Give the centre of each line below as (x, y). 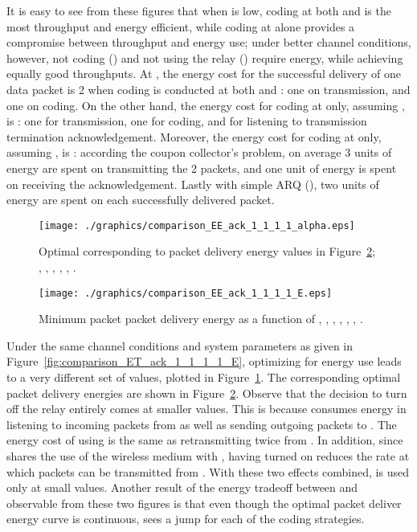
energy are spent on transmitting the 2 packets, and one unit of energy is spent (202, 168)
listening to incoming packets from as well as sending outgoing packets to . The (202, 424)
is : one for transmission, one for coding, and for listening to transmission (187, 121)
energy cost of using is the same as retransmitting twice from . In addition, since (205, 440)
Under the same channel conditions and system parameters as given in (180, 345)
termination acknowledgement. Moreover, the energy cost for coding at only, (194, 136)
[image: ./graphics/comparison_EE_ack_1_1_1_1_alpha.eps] (197, 225)
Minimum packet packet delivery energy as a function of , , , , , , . (201, 319)
